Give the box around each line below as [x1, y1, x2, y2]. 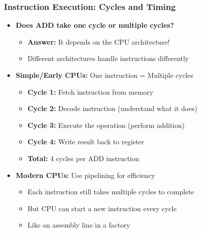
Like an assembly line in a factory [27, 220, 131, 230]
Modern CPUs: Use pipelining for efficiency [15, 170, 155, 180]
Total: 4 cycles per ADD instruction [27, 153, 139, 163]
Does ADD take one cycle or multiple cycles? [15, 20, 174, 30]
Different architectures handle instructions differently [27, 53, 189, 63]
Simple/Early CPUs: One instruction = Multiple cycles [15, 70, 194, 80]
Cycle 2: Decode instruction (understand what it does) [27, 103, 198, 114]
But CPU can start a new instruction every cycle [27, 203, 177, 213]
